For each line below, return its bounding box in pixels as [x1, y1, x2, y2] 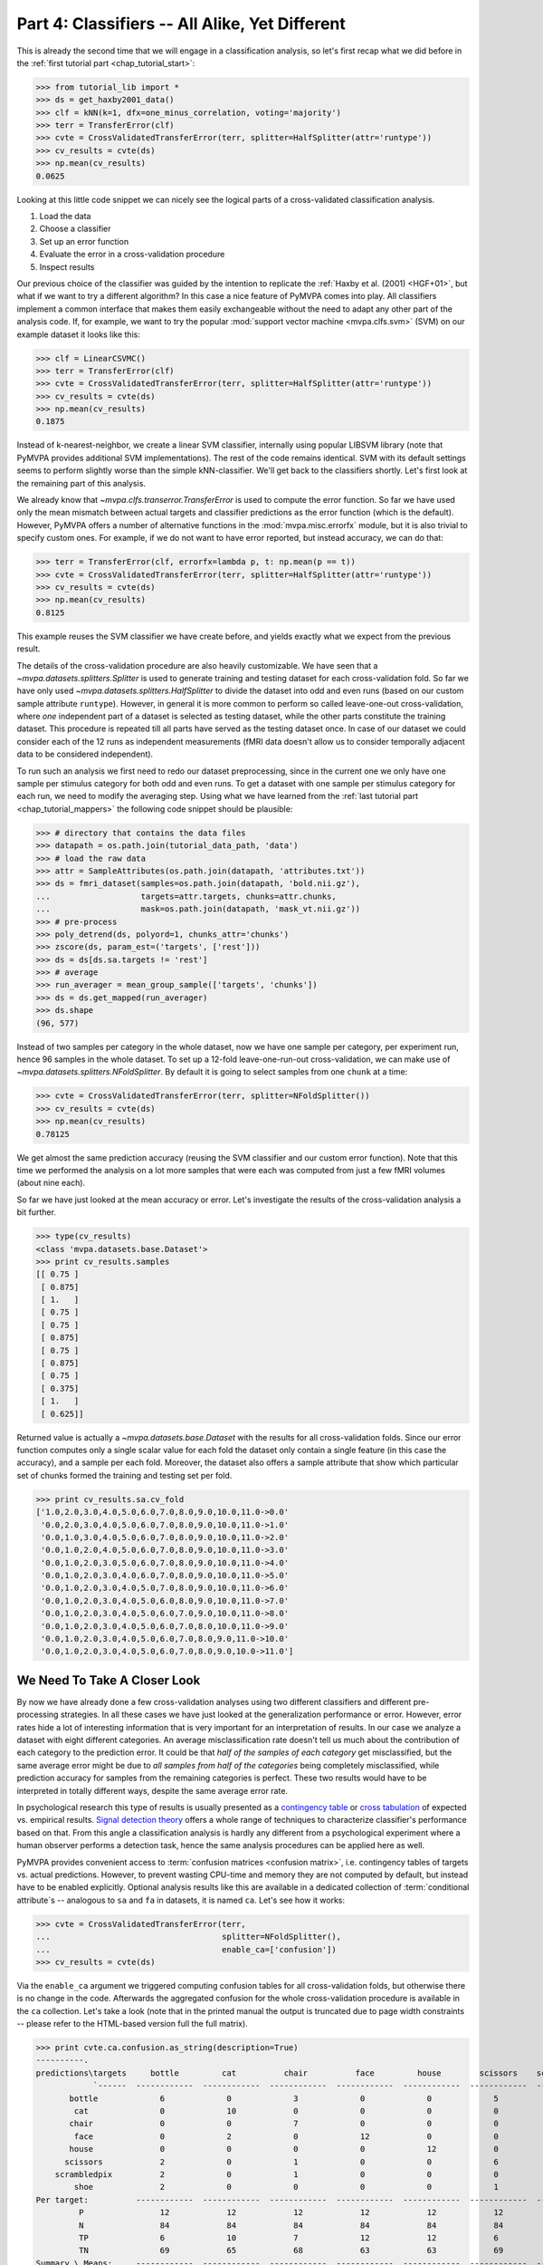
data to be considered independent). [16, 748, 154, 760]
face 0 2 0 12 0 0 [73, 2131, 500, 2142]
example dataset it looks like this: [16, 329, 140, 340]
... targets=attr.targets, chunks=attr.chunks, [35, 891, 337, 901]
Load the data [39, 211, 91, 222]
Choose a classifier [39, 223, 112, 235]
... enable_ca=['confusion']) [35, 1944, 337, 1954]
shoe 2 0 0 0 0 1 [73, 2182, 500, 2193]
